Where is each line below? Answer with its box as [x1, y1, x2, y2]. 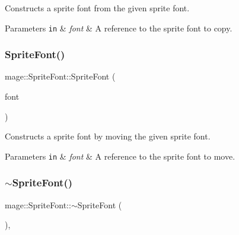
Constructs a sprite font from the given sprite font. [5, 2, 190, 14]
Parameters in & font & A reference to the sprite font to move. [5, 150, 235, 162]
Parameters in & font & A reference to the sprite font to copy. [5, 21, 232, 34]
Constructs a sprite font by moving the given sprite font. [5, 130, 211, 142]
